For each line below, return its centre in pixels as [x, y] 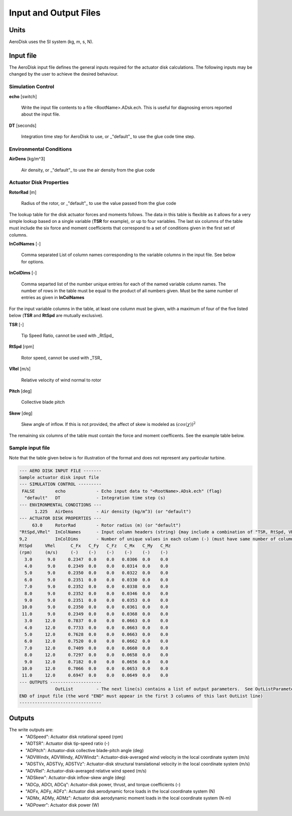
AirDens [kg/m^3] [27, 159]
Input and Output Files [55, 13]
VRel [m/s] [20, 369]
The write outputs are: [31, 730]
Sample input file [29, 448]
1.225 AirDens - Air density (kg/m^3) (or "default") [113, 511]
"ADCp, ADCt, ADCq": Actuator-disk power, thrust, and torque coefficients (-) [103, 784]
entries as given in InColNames [53, 298]
